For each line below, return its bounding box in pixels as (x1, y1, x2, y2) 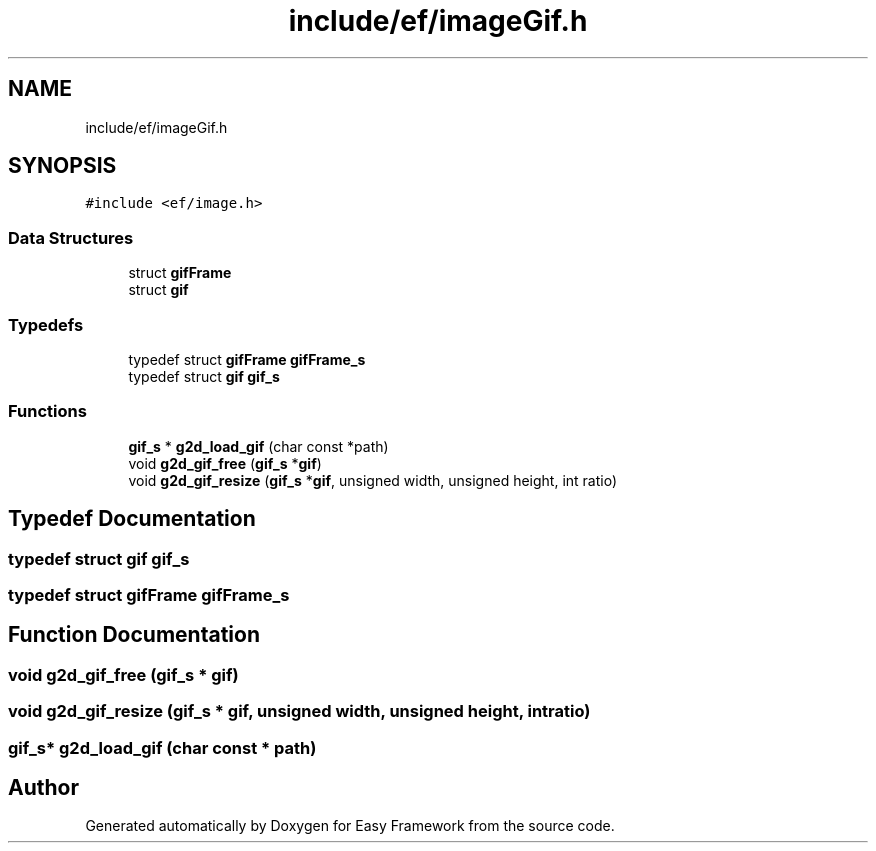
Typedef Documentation (8, 506, 256, 532)
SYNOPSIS (8, 153, 117, 179)
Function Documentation (8, 622, 260, 648)
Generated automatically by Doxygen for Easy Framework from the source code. (85, 817, 615, 835)
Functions (8, 401, 87, 422)
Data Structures (8, 227, 134, 248)
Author (8, 774, 79, 800)
